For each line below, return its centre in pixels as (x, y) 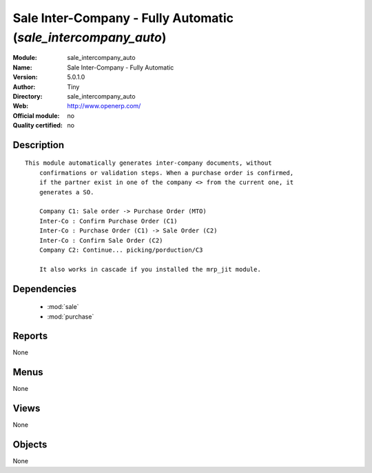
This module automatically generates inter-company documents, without (148, 163)
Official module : (36, 115)
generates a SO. (66, 192)
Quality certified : (38, 125)
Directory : (28, 96)
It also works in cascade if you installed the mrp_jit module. (150, 269)
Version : (25, 77)
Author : (24, 87)
